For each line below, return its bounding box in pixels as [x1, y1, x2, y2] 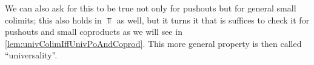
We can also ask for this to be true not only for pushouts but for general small [5, 2, 296, 14]
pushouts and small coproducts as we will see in [5, 25, 182, 38]
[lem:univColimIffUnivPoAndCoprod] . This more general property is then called [5, 37, 302, 49]
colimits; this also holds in [5, 13, 102, 26]
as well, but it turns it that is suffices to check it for [116, 13, 310, 26]
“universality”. [5, 49, 58, 61]
